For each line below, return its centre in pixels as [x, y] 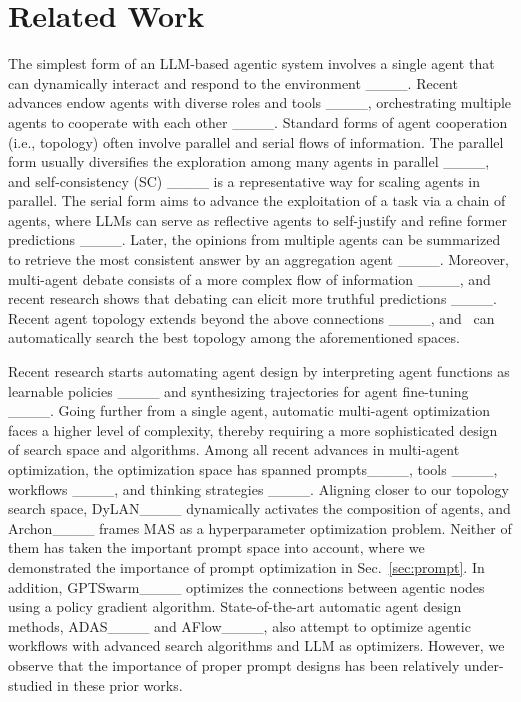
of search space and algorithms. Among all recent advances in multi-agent [234, 449]
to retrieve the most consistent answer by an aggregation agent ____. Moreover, [258, 259]
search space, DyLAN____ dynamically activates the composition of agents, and [259, 508]
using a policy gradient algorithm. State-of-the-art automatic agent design [235, 606]
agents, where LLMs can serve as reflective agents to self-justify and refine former [257, 219]
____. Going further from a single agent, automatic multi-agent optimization [249, 410]
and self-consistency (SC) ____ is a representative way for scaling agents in [244, 180]
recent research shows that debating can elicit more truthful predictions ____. [252, 298]
